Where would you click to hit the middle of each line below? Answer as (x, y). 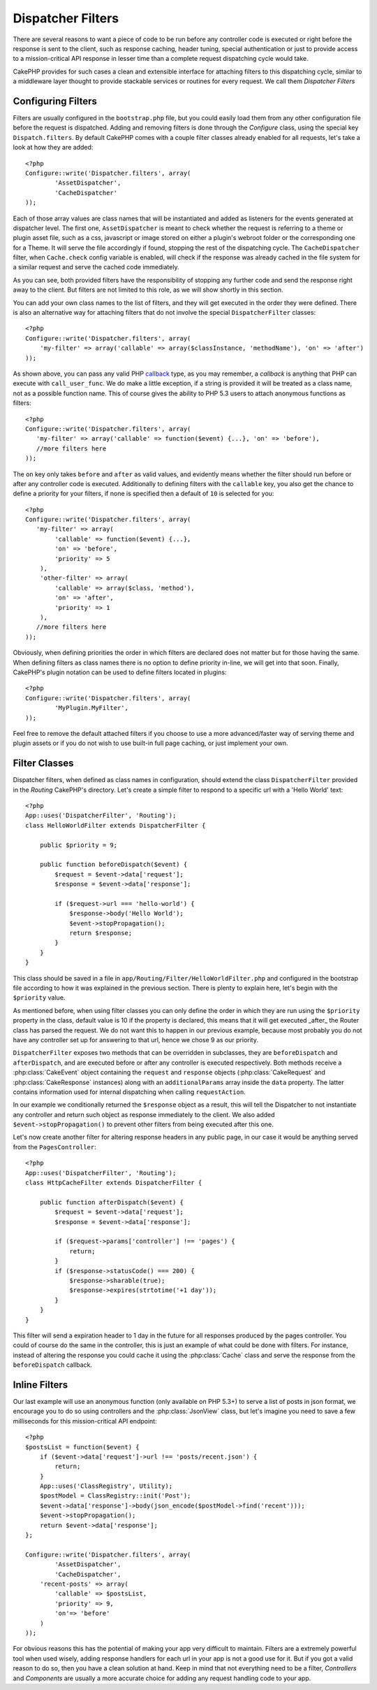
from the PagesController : (55, 1146)
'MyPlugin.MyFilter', (92, 708)
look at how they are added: (53, 148)
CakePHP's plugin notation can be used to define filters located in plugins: (120, 672)
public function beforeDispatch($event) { (113, 865)
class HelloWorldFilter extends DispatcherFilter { (116, 825)
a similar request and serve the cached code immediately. (96, 267)
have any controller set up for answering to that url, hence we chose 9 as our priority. (135, 1039)
